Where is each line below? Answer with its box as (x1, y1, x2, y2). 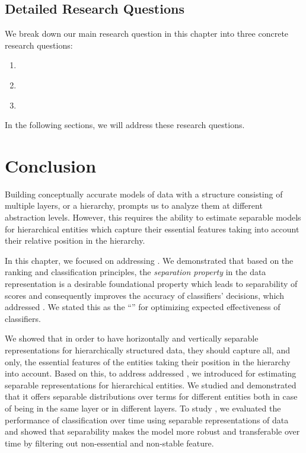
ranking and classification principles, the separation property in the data (5, 266, 266, 278)
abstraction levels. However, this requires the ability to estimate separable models (5, 211, 301, 224)
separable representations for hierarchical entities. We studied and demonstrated (5, 378, 297, 391)
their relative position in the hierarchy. (5, 234, 145, 247)
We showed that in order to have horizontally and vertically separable (5, 332, 259, 344)
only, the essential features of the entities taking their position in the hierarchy (5, 355, 291, 368)
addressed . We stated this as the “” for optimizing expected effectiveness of (5, 301, 280, 313)
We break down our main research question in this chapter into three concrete (5, 27, 289, 40)
